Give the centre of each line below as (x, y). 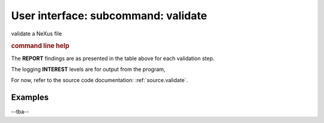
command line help (40, 46)
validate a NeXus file (37, 34)
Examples (30, 97)
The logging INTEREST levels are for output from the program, (88, 69)
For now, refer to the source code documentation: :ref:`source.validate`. (100, 80)
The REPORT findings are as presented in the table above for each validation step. (113, 58)
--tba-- (20, 112)
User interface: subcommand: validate (109, 16)
